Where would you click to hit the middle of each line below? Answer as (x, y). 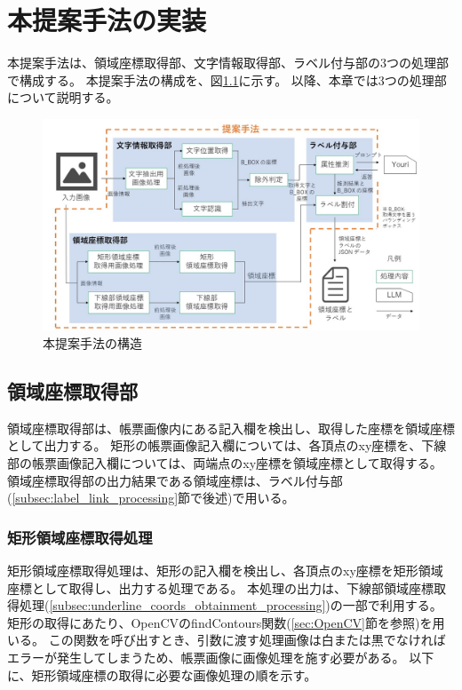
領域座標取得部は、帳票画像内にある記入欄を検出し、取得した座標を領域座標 (231, 428)
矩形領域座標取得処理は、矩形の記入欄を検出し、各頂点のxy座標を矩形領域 (225, 570)
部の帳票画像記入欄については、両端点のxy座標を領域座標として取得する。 (225, 462)
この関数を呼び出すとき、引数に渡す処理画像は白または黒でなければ (247, 640)
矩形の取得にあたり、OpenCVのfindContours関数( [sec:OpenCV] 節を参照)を (220, 622)
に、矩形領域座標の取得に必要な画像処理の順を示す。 (162, 674)
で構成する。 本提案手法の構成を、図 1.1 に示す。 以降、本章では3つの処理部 (227, 79)
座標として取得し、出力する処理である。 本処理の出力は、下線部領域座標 (221, 587)
